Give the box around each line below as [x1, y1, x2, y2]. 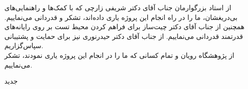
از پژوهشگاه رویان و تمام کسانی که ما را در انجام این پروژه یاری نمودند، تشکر [4, 50, 235, 60]
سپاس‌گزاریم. [4, 40, 44, 51]
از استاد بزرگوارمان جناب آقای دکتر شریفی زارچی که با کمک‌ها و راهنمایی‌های [4, 2, 231, 12]
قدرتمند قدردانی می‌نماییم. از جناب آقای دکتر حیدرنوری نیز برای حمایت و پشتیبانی [4, 31, 243, 41]
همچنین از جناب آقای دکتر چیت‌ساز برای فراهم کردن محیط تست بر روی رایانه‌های [4, 21, 245, 32]
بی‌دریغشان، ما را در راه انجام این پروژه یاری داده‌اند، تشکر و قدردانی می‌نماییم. [4, 12, 238, 22]
